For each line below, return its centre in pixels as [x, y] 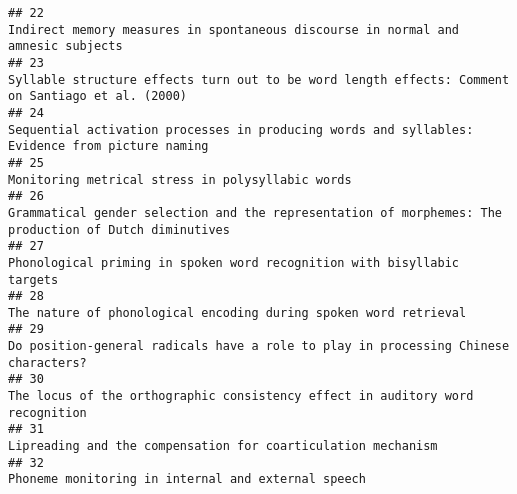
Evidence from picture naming [108, 146]
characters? [47, 362]
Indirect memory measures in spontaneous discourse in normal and [234, 29]
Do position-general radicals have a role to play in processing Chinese [259, 346]
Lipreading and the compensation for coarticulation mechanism [223, 446]
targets [33, 279]
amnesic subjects [65, 46]
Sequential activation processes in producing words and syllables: [241, 129]
